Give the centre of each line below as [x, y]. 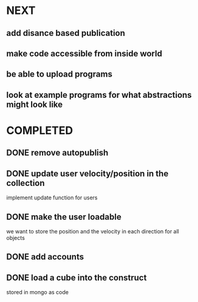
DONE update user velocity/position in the [87, 173]
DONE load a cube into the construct [77, 277]
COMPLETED [40, 130]
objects [16, 238]
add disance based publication [66, 33]
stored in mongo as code [37, 292]
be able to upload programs [59, 74]
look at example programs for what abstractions [99, 95]
